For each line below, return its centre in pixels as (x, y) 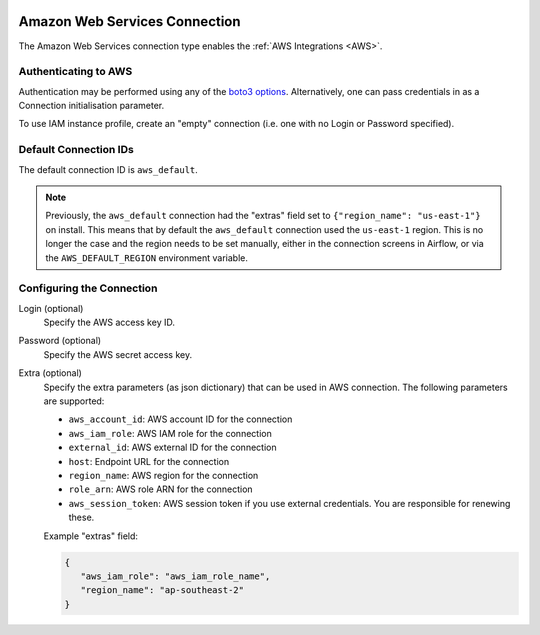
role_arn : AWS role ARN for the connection (161, 489)
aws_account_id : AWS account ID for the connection (180, 419)
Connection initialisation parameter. (91, 106)
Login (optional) (51, 308)
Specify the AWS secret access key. (118, 354)
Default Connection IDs (76, 150)
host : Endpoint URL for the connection (149, 461)
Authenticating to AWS (75, 72)
